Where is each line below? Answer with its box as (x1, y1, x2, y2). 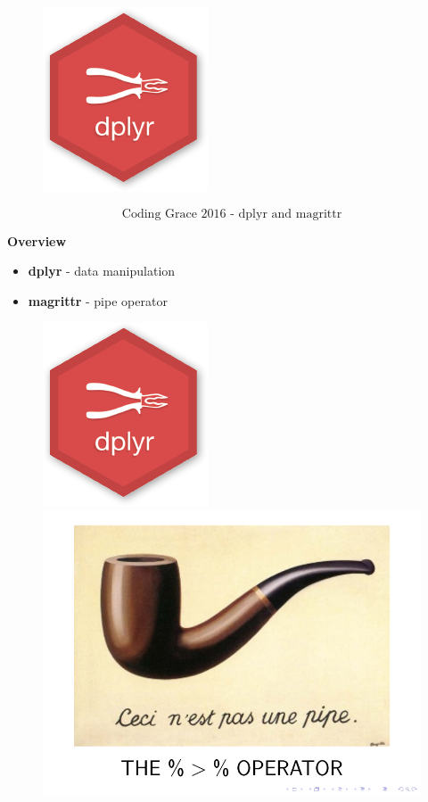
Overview (7, 231, 67, 250)
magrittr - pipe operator (28, 291, 168, 310)
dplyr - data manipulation (28, 261, 176, 280)
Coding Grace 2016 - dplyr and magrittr (121, 207, 342, 220)
